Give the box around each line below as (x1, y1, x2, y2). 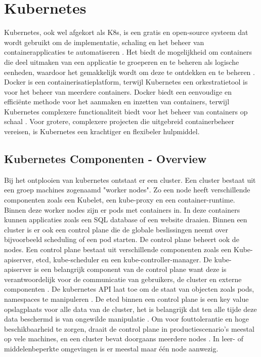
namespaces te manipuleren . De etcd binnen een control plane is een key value (4, 293, 249, 304)
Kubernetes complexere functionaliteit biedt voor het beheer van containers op (4, 106, 248, 116)
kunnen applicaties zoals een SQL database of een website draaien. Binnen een (4, 214, 247, 225)
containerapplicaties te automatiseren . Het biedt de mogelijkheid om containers (4, 47, 252, 57)
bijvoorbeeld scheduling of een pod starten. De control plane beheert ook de (4, 234, 239, 245)
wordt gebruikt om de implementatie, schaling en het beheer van (4, 36, 204, 47)
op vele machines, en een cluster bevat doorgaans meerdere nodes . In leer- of (4, 333, 243, 344)
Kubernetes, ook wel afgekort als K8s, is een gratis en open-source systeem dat (4, 27, 248, 37)
